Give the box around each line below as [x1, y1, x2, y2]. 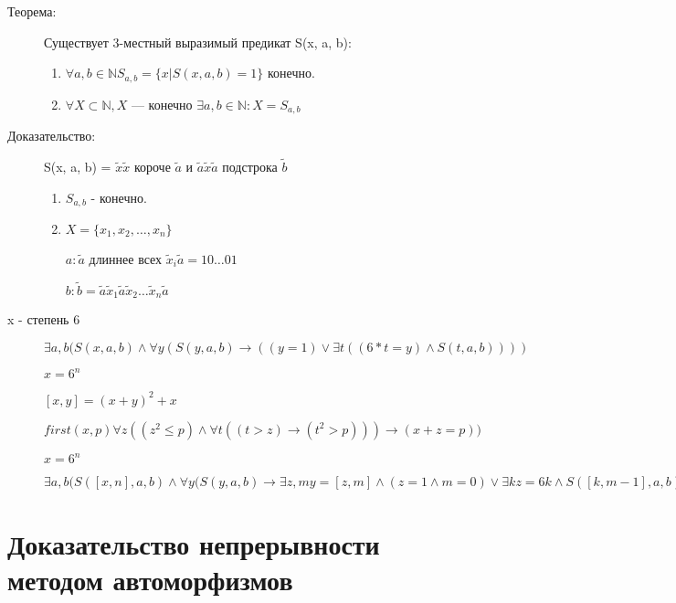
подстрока [222, 156, 278, 175]
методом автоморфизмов [7, 560, 293, 598]
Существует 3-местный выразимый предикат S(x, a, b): [44, 32, 352, 51]
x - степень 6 [7, 310, 80, 329]
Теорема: [7, 2, 57, 20]
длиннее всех [89, 249, 163, 268]
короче [133, 156, 171, 175]
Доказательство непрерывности [7, 524, 380, 562]
